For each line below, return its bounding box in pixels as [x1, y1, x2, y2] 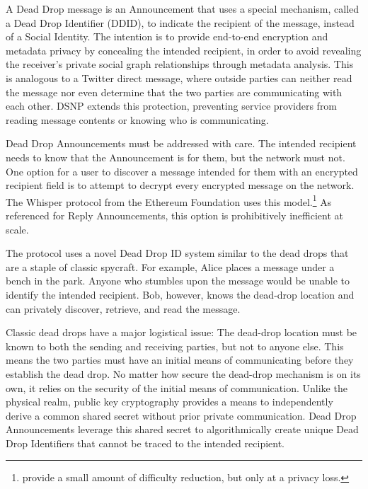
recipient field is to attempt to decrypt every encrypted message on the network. [6, 178, 355, 192]
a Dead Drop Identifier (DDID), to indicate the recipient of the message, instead [6, 15, 355, 30]
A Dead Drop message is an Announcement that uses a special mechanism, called [6, 1, 360, 16]
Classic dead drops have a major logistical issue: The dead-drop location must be [6, 325, 357, 340]
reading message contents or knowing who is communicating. [6, 112, 269, 127]
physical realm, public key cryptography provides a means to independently [6, 394, 333, 409]
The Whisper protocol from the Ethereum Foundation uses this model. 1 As [6, 192, 332, 209]
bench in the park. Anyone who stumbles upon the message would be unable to [6, 273, 350, 288]
